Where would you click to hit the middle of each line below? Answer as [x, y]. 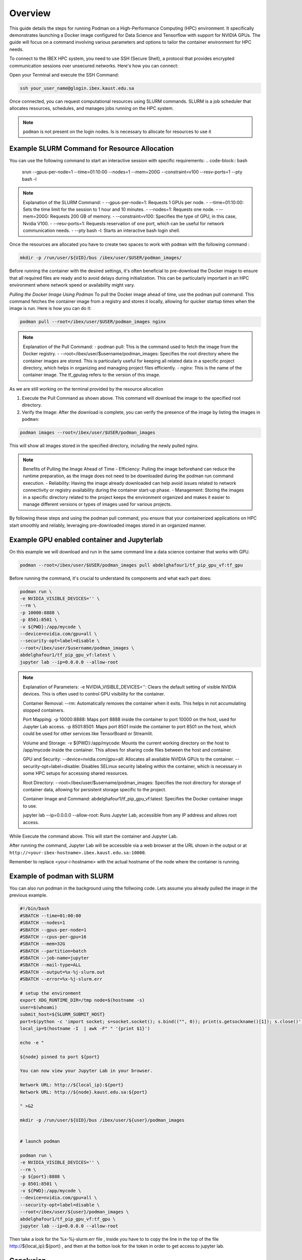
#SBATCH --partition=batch [53, 951]
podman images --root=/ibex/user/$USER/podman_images [88, 433]
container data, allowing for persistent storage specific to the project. [95, 789]
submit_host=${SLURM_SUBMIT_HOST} [62, 1015]
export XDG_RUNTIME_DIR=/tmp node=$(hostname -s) [82, 1000]
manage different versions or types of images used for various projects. [97, 504]
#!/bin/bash [35, 909]
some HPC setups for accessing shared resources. [75, 773]
